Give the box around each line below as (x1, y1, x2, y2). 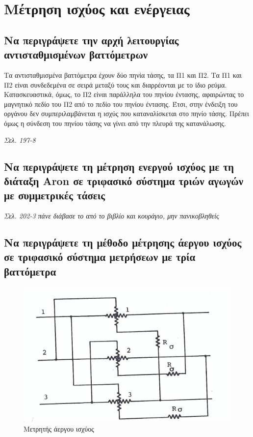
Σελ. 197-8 (4, 134, 36, 145)
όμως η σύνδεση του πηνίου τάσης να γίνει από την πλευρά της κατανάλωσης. (4, 118, 226, 128)
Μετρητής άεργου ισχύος (24, 424, 94, 434)
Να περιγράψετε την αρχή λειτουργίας (4, 32, 179, 47)
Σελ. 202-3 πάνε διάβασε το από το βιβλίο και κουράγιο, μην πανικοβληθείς (4, 211, 219, 221)
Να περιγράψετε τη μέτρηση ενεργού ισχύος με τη (4, 158, 234, 174)
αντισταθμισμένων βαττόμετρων (4, 47, 148, 62)
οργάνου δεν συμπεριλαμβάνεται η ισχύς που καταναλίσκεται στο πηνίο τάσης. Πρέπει (4, 108, 249, 119)
